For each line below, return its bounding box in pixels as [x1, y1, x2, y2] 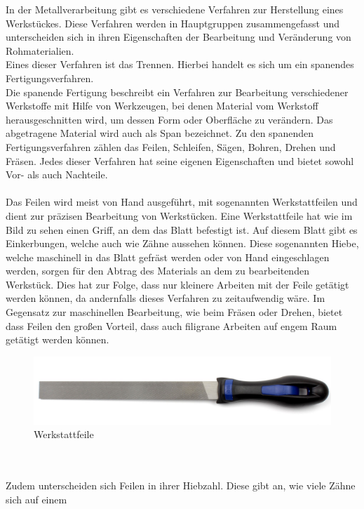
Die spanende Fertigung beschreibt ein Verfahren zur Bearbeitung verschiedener [6, 84, 349, 99]
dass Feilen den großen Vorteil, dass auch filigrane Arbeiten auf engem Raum [6, 318, 337, 333]
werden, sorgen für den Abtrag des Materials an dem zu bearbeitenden [6, 263, 309, 278]
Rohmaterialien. [6, 43, 74, 58]
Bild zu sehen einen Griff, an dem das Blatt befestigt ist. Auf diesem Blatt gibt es [6, 222, 358, 237]
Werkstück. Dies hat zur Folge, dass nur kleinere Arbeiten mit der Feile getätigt [6, 277, 349, 291]
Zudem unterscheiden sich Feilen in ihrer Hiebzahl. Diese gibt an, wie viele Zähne [6, 478, 356, 493]
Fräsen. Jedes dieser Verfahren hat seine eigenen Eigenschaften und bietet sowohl [6, 153, 354, 168]
